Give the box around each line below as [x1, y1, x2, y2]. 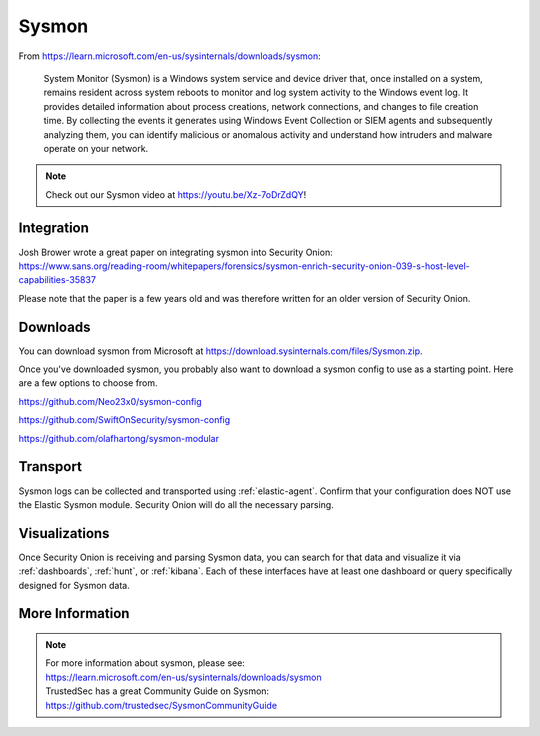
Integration [18, 220, 90, 237]
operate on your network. [43, 142, 149, 154]
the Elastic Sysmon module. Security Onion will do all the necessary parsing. [18, 498, 334, 510]
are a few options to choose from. [18, 377, 159, 389]
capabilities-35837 [18, 274, 97, 286]
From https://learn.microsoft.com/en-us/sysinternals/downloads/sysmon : [18, 50, 322, 62]
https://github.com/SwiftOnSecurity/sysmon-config [18, 414, 231, 426]
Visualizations [18, 525, 110, 542]
